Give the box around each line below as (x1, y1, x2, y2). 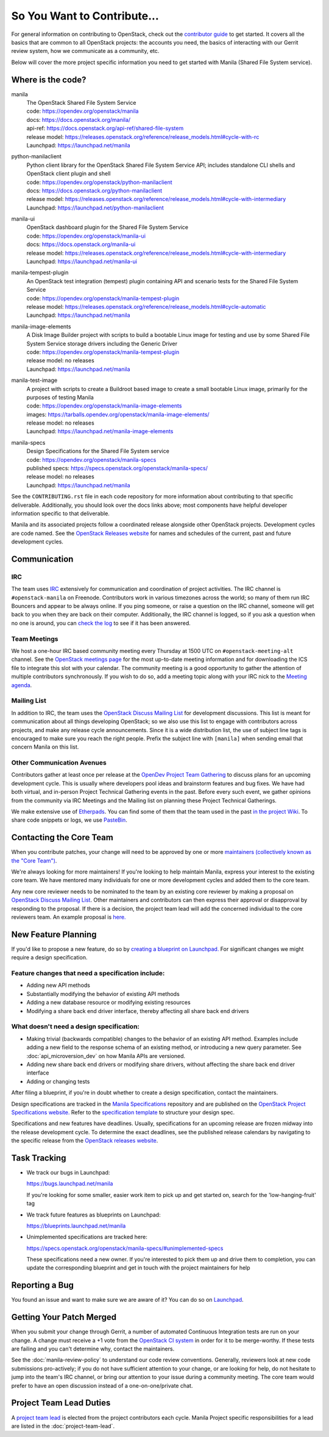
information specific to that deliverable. (11, 509, 110, 517)
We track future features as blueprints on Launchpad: (26, 1211, 161, 1218)
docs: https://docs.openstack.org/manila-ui (26, 241, 136, 248)
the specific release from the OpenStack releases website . (11, 1137, 158, 1145)
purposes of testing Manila (26, 394, 94, 401)
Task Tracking (11, 1153, 66, 1163)
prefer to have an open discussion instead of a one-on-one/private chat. (11, 1382, 193, 1389)
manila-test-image (11, 376, 58, 384)
